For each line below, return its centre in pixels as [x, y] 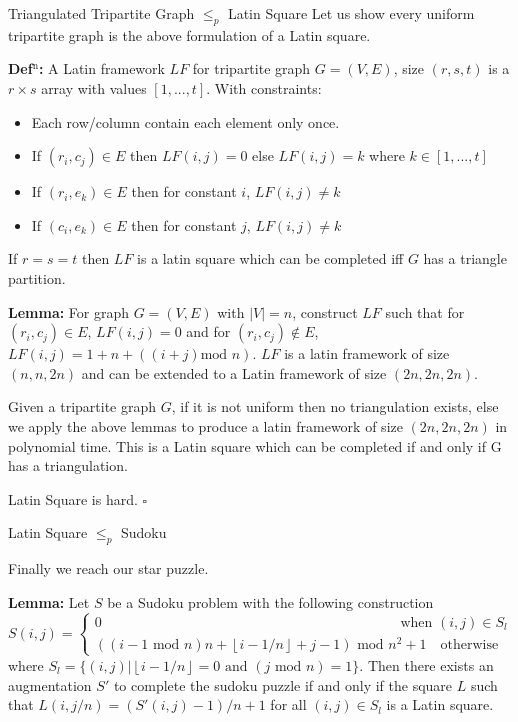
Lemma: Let [49, 601]
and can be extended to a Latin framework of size [234, 372]
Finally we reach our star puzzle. [108, 568]
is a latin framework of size [367, 353]
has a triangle [465, 258]
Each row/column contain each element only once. [185, 121]
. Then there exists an [426, 664]
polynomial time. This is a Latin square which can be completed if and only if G [255, 445]
